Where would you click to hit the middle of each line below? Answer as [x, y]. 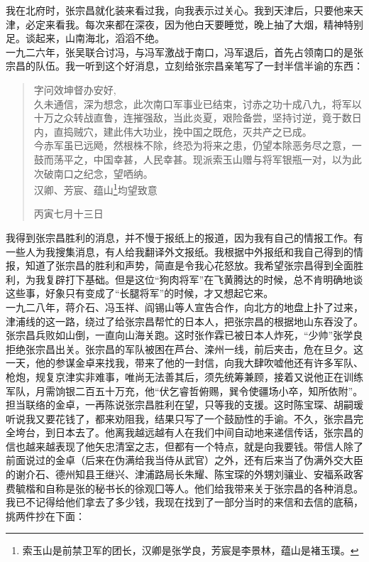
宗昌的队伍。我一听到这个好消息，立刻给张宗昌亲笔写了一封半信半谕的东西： [184, 66]
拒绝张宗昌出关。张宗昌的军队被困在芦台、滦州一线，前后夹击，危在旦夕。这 [184, 348]
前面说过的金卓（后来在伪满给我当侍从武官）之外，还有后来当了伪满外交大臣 [184, 460]
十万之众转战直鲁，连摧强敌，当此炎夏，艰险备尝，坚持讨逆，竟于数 [193, 118]
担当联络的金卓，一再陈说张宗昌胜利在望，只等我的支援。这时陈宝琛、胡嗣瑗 [184, 405]
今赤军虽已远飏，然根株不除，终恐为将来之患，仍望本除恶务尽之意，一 [198, 145]
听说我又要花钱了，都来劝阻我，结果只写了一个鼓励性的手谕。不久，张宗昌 [180, 418]
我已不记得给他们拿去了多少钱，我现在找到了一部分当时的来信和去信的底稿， [184, 502]
